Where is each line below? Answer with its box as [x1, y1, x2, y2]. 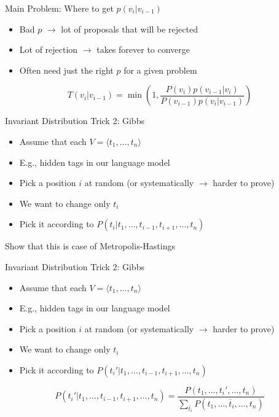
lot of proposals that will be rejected [61, 22, 198, 35]
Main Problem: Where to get [5, 2, 114, 14]
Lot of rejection [19, 43, 78, 56]
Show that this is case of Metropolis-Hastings [5, 240, 175, 252]
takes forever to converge [96, 43, 191, 56]
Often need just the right [19, 63, 114, 76]
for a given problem [124, 63, 197, 76]
